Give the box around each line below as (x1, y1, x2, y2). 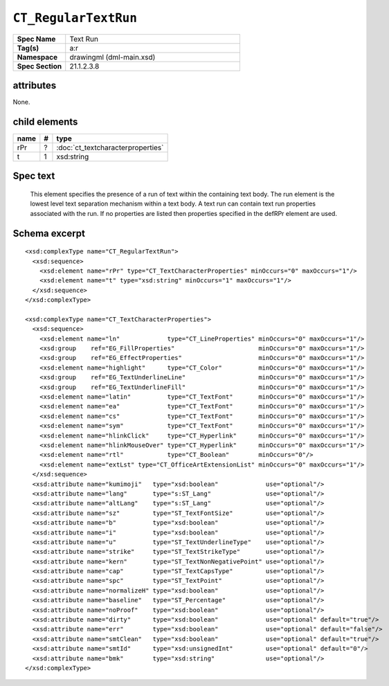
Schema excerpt (12, 227, 86, 239)
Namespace (17, 52, 58, 62)
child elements (12, 116, 78, 127)
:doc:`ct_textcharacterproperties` (56, 143, 164, 152)
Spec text (12, 170, 55, 182)
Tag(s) (17, 43, 39, 53)
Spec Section (17, 61, 62, 71)
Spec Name (17, 34, 56, 44)
